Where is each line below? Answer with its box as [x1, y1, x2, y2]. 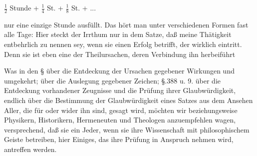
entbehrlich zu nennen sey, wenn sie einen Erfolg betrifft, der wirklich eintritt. [4, 39, 242, 49]
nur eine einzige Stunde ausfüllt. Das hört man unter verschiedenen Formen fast [4, 19, 249, 29]
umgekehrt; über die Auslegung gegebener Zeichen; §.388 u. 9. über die [4, 75, 221, 85]
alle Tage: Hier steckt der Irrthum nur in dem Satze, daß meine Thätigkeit [4, 29, 232, 39]
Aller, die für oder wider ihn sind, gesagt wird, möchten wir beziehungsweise [4, 104, 238, 115]
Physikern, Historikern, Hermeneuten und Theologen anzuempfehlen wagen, [4, 114, 236, 125]
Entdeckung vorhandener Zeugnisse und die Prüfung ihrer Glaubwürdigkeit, [4, 85, 236, 95]
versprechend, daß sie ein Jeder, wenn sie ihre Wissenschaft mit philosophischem [4, 124, 250, 134]
